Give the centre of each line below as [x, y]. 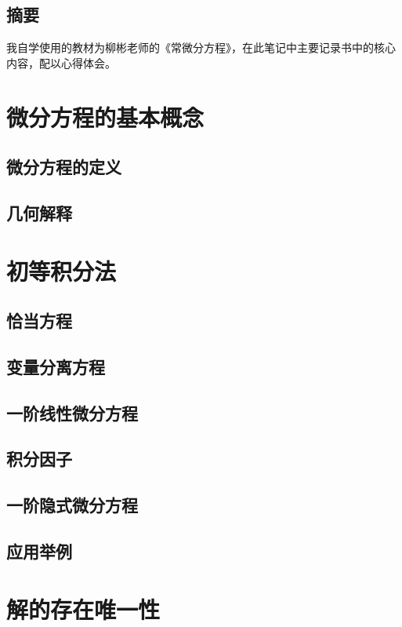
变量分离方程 [56, 366]
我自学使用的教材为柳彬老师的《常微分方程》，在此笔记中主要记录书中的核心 [201, 47]
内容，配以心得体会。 [61, 62]
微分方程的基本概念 [105, 117]
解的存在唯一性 [83, 609]
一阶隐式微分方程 [72, 505]
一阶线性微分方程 [72, 412]
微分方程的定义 [64, 167]
